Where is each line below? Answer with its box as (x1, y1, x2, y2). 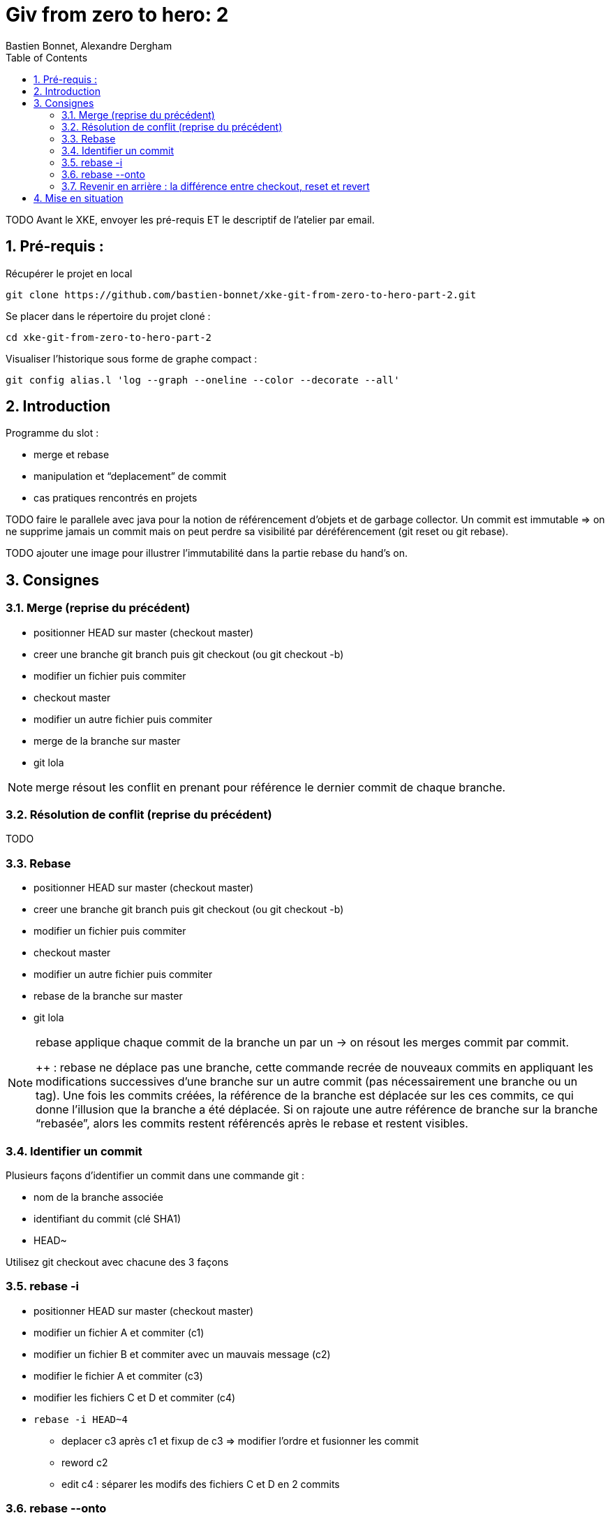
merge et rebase (34, 448, 110, 461)
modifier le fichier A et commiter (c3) (34, 1369, 203, 1382)
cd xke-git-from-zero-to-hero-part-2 (6, 331, 212, 343)
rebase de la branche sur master (34, 990, 183, 1002)
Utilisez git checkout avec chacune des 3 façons (6, 1255, 229, 1268)
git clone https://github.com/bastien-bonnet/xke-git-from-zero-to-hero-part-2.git (6, 289, 477, 300)
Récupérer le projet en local (6, 267, 133, 279)
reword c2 (61, 1456, 108, 1468)
